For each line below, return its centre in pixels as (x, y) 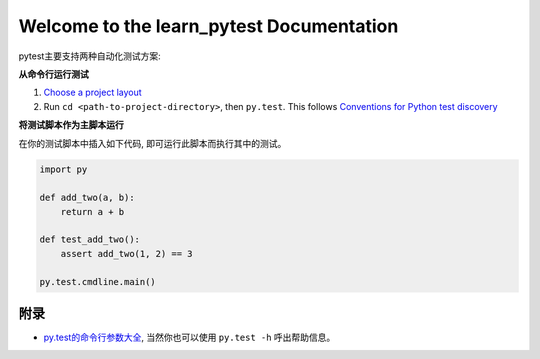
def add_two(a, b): (87, 198)
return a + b (92, 211)
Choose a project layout (92, 92)
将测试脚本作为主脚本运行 (71, 125)
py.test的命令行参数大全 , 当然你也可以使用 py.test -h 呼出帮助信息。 (189, 337)
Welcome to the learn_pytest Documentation (208, 26)
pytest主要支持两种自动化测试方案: (89, 56)
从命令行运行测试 (53, 74)
